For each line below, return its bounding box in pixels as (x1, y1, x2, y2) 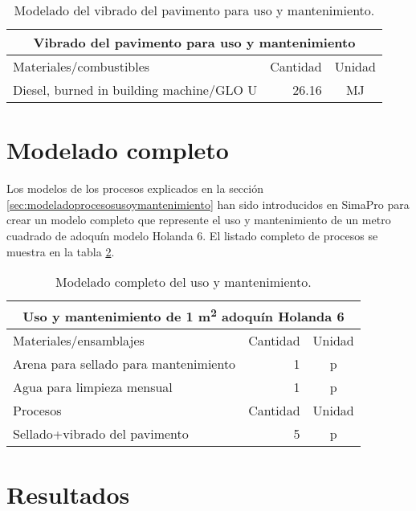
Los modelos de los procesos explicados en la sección (6, 180, 263, 197)
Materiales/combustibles (13, 57, 150, 76)
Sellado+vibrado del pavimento (13, 424, 189, 444)
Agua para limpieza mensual (13, 378, 173, 397)
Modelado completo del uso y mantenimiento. (55, 272, 312, 292)
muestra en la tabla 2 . (6, 243, 115, 260)
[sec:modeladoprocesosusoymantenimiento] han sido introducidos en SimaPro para (6, 195, 410, 212)
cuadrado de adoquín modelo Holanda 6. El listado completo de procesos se (6, 227, 378, 243)
